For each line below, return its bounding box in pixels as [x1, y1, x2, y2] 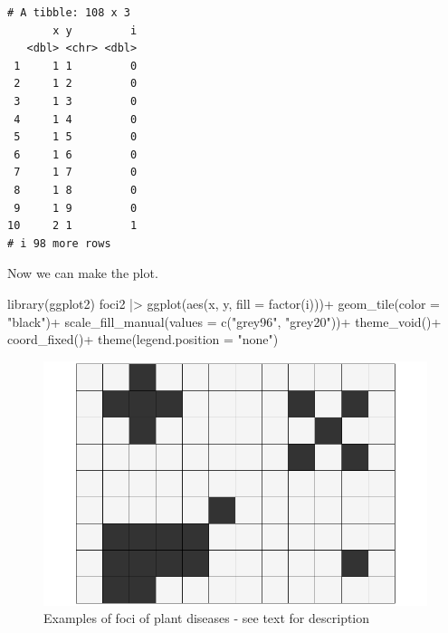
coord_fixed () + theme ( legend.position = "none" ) [7, 330, 279, 349]
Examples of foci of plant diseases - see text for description [43, 609, 370, 628]
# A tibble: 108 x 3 [7, 6, 131, 19]
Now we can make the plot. [7, 264, 158, 283]
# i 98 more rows [7, 236, 111, 250]
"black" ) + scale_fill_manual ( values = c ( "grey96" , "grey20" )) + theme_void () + [7, 312, 442, 331]
